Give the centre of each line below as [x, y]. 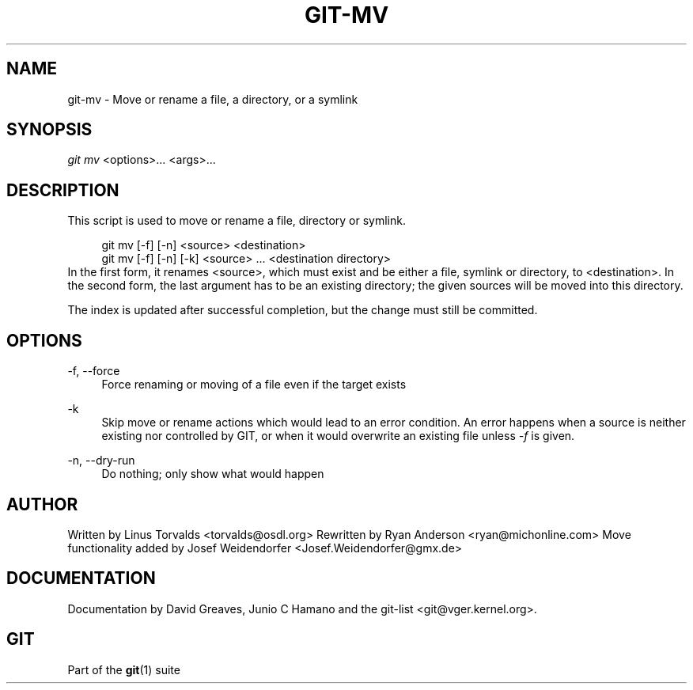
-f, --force [94, 371]
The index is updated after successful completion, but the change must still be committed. [303, 310]
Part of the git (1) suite [124, 669]
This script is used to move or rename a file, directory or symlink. [237, 221]
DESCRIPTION [63, 190]
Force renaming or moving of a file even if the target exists [254, 385]
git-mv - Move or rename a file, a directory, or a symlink [213, 99]
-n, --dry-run [101, 461]
